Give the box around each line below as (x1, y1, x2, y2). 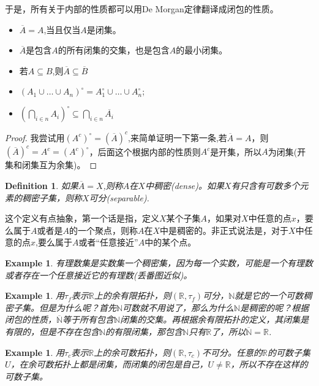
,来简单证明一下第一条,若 (128, 131, 227, 144)
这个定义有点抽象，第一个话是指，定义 (5, 212, 159, 225)
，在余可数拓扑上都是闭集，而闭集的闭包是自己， (10, 358, 208, 371)
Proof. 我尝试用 (5, 131, 65, 144)
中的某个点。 (144, 236, 197, 249)
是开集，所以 (210, 145, 262, 158)
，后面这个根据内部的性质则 (89, 145, 201, 158)
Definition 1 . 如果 (5, 179, 78, 192)
